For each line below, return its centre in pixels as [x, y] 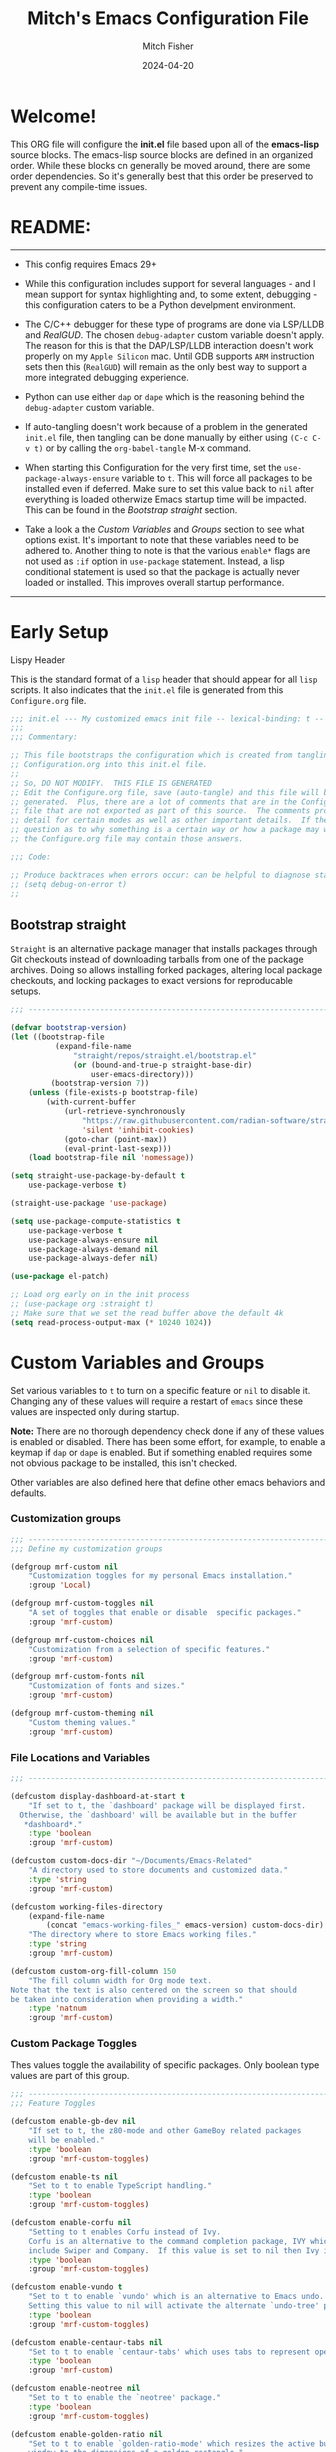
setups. [26, 991]
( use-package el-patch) [60, 1277]
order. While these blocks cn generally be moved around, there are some [160, 165]
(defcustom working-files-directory [86, 1907]
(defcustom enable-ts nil [64, 2177]
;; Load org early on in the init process [100, 1295]
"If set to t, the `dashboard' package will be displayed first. [167, 1805]
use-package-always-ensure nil [93, 1240]
